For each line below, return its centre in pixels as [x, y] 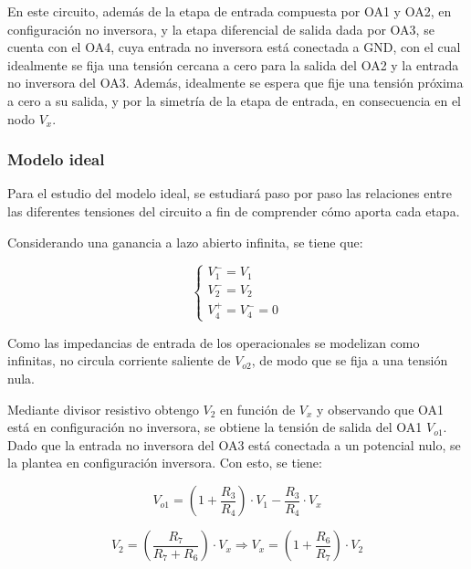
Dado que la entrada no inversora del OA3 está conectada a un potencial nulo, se [234, 444]
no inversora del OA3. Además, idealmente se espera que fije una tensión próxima [235, 83]
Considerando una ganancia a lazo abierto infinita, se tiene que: [185, 242]
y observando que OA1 [381, 409]
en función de [258, 409]
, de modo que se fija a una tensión [350, 360]
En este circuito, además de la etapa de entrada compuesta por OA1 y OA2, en [230, 11]
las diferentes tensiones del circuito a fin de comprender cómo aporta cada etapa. [234, 211]
